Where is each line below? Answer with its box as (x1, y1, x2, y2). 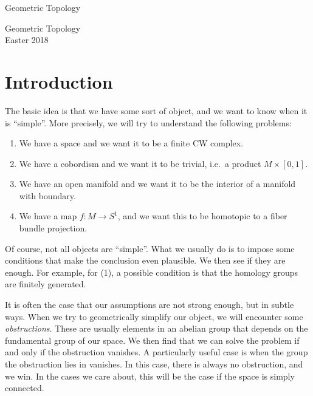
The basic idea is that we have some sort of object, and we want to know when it (5, 104, 308, 117)
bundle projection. (19, 222, 88, 234)
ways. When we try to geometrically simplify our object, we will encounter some (5, 310, 303, 323)
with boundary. (19, 189, 76, 202)
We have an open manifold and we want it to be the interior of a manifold (19, 177, 296, 190)
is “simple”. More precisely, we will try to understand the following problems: (5, 116, 292, 129)
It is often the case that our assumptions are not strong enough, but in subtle (5, 298, 294, 311)
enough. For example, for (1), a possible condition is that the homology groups (5, 265, 298, 278)
